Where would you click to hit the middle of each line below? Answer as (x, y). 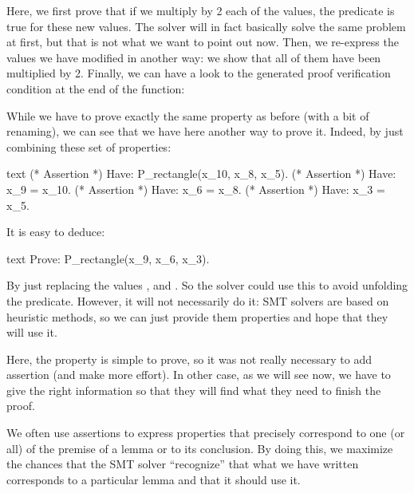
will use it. (32, 332)
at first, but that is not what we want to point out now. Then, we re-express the (203, 42)
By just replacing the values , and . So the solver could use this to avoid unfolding (207, 285)
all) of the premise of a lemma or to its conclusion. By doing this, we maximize (200, 448)
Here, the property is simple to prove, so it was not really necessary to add (189, 359)
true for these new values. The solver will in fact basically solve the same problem (206, 26)
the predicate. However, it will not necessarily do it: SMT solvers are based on (198, 300)
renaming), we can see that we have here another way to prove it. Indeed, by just (205, 131)
